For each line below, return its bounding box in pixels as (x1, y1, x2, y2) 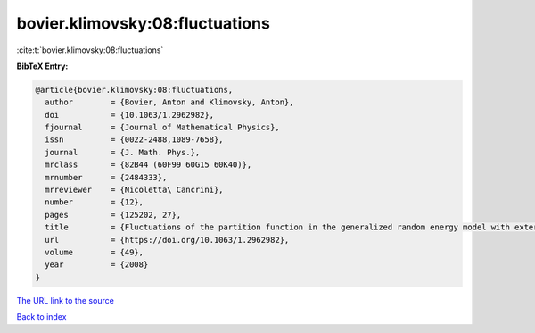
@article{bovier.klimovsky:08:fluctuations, (35, 85, 234, 95)
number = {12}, (45, 197, 144, 207)
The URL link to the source (16, 295, 115, 305)
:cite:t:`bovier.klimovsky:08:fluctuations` (16, 45, 164, 55)
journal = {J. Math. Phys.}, (45, 147, 201, 157)
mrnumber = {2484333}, (45, 172, 168, 182)
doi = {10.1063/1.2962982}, (45, 110, 214, 120)
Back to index (16, 312, 67, 322)
